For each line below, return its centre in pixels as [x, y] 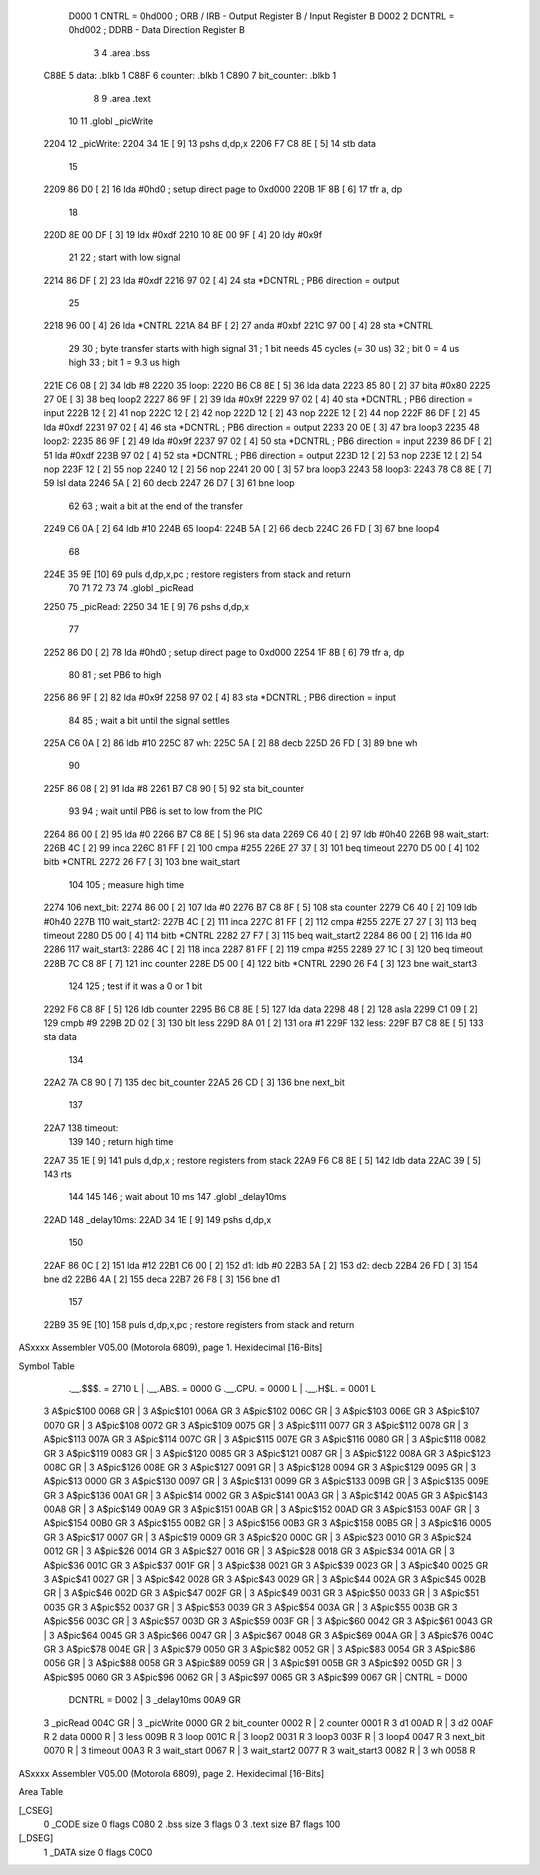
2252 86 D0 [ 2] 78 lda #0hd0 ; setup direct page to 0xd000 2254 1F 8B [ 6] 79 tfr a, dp [224, 652]
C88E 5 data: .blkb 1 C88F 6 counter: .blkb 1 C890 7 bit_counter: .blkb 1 [190, 76]
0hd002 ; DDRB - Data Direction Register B [156, 30]
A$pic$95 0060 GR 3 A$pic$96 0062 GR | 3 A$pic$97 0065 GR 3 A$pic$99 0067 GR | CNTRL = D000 [255, 1677]
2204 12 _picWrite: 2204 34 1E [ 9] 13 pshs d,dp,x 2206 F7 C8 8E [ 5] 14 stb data [210, 144]
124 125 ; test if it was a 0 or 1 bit [135, 986]
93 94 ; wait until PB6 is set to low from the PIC [166, 811]
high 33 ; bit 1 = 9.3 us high [124, 362]
